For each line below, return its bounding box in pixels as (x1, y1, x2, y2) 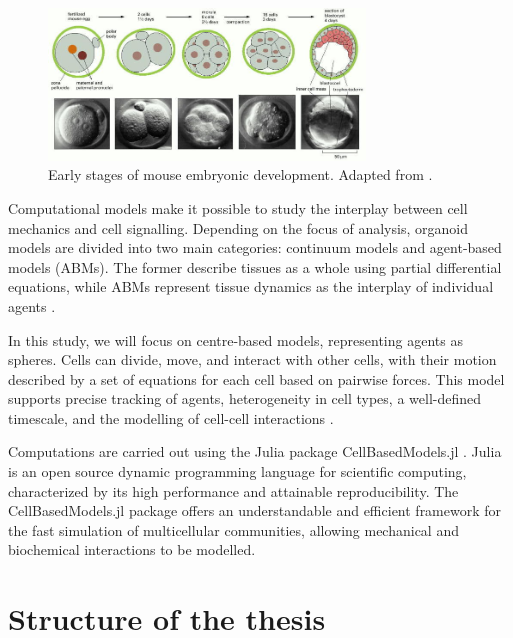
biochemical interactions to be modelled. (8, 539, 256, 560)
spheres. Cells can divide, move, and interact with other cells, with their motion (8, 349, 497, 370)
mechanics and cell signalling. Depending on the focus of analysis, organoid (8, 217, 468, 238)
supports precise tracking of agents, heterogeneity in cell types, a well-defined (8, 388, 482, 409)
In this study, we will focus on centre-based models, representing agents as (8, 329, 463, 350)
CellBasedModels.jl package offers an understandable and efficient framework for (8, 500, 502, 521)
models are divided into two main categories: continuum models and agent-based (8, 237, 502, 258)
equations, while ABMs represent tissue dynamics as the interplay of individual (8, 276, 494, 297)
